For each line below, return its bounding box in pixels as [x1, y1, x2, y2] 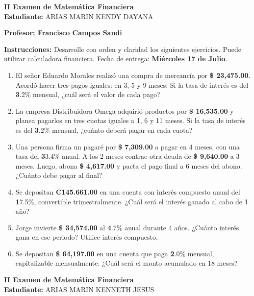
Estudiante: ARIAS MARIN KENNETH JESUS [4, 284, 154, 294]
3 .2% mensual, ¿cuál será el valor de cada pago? [15, 89, 160, 99]
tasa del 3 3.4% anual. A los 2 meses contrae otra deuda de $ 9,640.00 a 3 [15, 151, 240, 161]
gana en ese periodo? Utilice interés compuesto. [15, 232, 158, 242]
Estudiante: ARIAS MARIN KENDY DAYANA [4, 11, 153, 21]
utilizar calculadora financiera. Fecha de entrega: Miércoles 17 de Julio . [4, 53, 228, 64]
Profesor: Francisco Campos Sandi [4, 27, 122, 38]
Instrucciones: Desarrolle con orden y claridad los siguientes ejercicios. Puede [4, 44, 241, 54]
